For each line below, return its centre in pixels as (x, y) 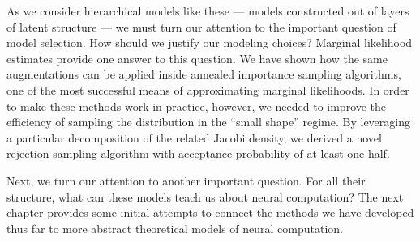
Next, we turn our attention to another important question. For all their (186, 180)
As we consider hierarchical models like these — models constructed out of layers (208, 11)
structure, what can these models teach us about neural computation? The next (205, 196)
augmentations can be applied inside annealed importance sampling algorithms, (204, 74)
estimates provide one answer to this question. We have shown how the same (197, 58)
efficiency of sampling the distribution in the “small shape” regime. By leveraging (208, 122)
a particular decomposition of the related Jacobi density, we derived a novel (194, 137)
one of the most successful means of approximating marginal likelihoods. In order (208, 89)
